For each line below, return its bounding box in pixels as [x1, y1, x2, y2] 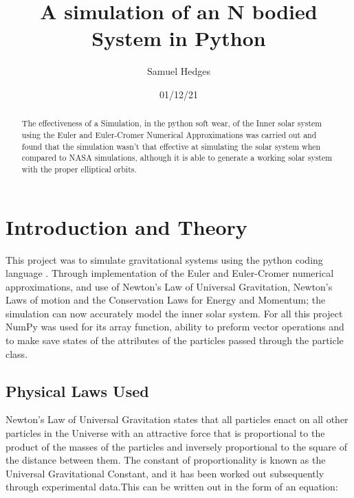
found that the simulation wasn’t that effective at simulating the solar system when [21, 140, 321, 152]
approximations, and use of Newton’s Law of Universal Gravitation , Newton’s [5, 279, 333, 293]
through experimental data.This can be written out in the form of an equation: [5, 479, 338, 494]
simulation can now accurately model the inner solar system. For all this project [5, 306, 343, 320]
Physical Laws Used [5, 380, 149, 401]
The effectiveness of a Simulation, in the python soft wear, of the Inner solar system [21, 117, 322, 129]
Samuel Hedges [147, 64, 210, 78]
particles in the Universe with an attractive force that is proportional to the [5, 426, 325, 440]
